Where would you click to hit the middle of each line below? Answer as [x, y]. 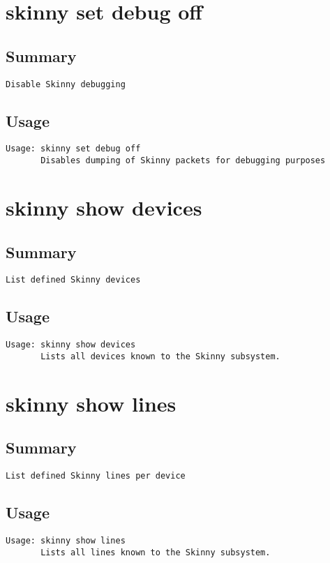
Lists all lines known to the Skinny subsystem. [156, 552]
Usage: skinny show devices [71, 345]
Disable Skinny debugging [66, 84]
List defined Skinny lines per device [96, 476]
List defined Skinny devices [73, 280]
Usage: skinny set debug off [73, 149]
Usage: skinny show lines [66, 540]
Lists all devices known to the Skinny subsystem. [160, 356]
